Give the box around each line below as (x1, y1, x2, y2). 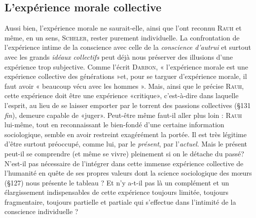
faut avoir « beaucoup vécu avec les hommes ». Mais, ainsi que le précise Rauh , (4, 80, 244, 91)
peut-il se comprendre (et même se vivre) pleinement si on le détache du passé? (4, 148, 244, 158)
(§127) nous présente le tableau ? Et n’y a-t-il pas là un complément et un (4, 177, 229, 187)
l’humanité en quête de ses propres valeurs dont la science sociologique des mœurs (4, 168, 252, 178)
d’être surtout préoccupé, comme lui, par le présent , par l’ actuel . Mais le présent (4, 139, 247, 149)
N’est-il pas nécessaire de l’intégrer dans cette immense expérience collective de (4, 158, 244, 168)
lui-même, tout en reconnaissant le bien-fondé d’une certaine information (4, 119, 224, 130)
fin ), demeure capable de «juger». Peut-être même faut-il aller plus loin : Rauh (4, 109, 242, 120)
